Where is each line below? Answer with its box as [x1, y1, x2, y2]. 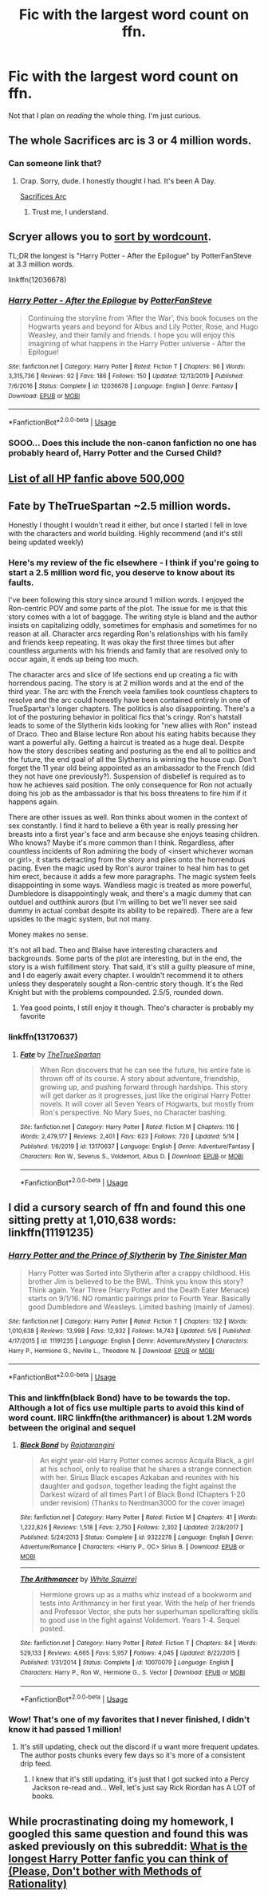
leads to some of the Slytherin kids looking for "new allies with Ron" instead [8, 720, 258, 731]
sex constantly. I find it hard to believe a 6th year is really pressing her [8, 821, 238, 831]
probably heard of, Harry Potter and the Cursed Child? [8, 447, 222, 458]
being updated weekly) [8, 537, 84, 547]
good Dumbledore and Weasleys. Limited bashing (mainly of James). [27, 1302, 255, 1312]
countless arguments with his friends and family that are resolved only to [8, 646, 248, 656]
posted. [39, 1624, 65, 1633]
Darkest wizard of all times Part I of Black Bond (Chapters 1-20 [39, 1490, 246, 1499]
